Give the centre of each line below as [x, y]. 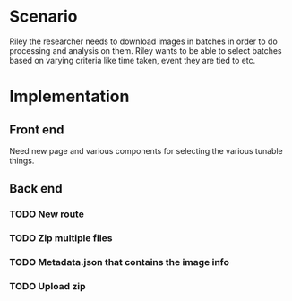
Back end [36, 189]
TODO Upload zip [48, 287]
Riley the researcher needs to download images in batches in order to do [143, 41]
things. [22, 160]
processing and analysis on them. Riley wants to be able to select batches [146, 50]
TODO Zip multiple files [61, 238]
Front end [37, 129]
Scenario [43, 17]
